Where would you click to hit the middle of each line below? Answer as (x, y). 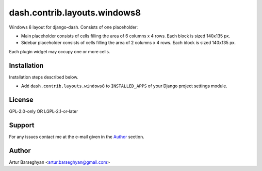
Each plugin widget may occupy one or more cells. (59, 51)
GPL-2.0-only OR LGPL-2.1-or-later (43, 111)
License (21, 100)
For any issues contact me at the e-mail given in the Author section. (76, 137)
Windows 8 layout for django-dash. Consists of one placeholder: (74, 27)
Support (22, 125)
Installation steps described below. (44, 77)
